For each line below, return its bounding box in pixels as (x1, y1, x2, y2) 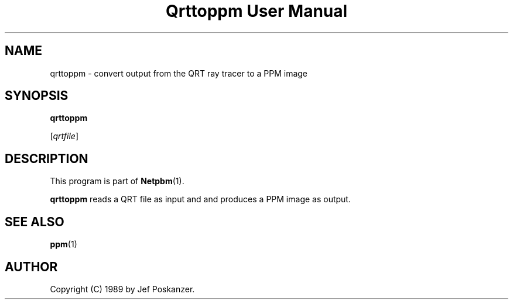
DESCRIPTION (5, 151, 88, 166)
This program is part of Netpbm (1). (50, 176, 184, 186)
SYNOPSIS (5, 88, 69, 103)
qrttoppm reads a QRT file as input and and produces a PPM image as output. (50, 194, 351, 205)
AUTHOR (5, 259, 58, 274)
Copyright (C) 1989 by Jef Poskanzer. (50, 284, 195, 294)
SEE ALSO (5, 214, 64, 229)
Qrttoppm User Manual (165, 1, 348, 21)
